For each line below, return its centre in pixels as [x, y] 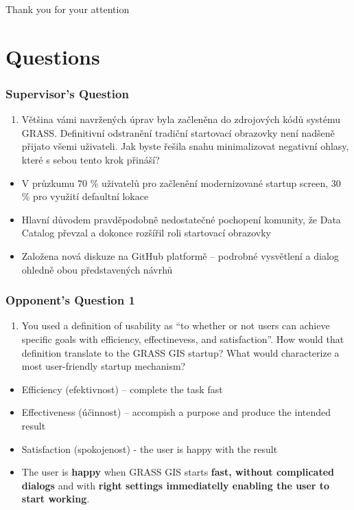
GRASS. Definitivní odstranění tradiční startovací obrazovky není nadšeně [178, 132]
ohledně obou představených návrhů [97, 269]
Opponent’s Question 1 [70, 300]
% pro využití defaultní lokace [85, 196]
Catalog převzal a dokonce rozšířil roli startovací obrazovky [146, 233]
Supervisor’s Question [67, 93]
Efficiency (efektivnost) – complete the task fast [122, 389]
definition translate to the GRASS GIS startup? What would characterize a [180, 352]
